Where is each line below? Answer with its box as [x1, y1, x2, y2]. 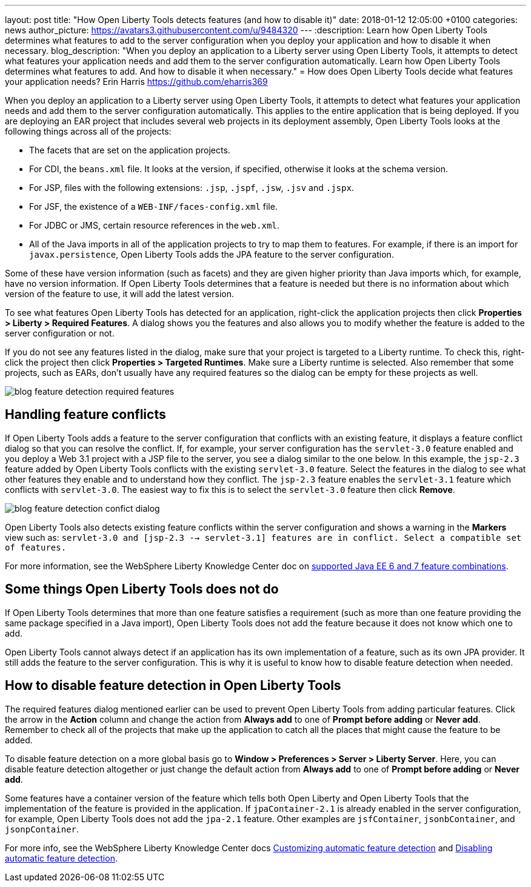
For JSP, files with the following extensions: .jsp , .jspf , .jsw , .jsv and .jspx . [29, 182, 354, 193]
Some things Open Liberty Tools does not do [5, 581, 279, 597]
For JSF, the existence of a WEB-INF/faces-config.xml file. [29, 201, 278, 212]
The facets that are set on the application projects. [29, 145, 230, 155]
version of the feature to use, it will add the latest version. [5, 289, 235, 299]
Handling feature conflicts [5, 407, 166, 423]
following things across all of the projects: [5, 126, 172, 136]
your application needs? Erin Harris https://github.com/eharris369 [5, 76, 268, 87]
